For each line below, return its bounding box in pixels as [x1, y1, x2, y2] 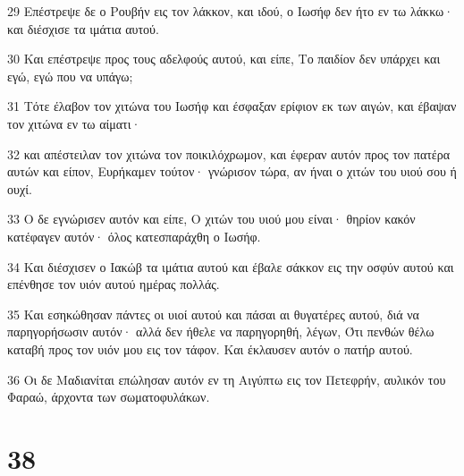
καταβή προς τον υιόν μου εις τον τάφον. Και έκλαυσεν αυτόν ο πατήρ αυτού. [7, 339, 413, 358]
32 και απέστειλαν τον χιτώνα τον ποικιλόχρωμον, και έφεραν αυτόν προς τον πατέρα [7, 144, 451, 163]
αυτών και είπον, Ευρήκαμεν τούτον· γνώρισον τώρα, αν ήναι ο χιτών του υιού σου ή [7, 162, 457, 181]
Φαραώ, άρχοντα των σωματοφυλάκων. [7, 387, 210, 406]
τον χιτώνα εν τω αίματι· [7, 114, 141, 132]
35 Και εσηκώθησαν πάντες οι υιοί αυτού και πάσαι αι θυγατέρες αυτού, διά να [7, 304, 419, 323]
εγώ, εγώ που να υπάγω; [7, 66, 133, 85]
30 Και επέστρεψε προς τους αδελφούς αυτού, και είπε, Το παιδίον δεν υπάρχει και [7, 49, 441, 68]
